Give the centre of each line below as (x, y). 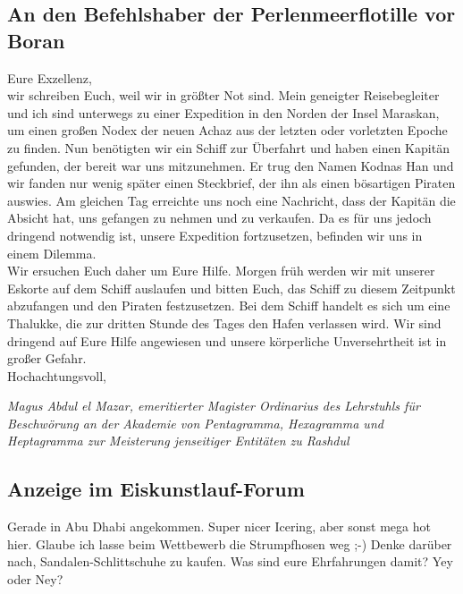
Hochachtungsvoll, (57, 375)
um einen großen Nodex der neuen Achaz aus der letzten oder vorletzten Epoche (227, 130)
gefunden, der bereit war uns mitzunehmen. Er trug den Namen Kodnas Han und (231, 165)
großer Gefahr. (47, 358)
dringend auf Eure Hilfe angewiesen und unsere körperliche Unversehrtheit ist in (227, 340)
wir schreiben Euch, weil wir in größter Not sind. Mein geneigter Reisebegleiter (223, 95)
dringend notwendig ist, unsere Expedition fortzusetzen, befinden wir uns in (215, 235)
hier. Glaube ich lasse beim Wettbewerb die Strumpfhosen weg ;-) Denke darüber (230, 543)
